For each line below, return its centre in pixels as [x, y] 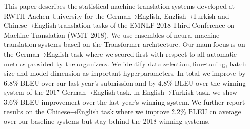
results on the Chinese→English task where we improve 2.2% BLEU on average [123, 111]
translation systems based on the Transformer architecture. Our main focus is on [125, 44]
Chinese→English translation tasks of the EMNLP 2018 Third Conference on [119, 25]
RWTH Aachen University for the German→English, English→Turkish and [116, 15]
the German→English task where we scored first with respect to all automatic [121, 54]
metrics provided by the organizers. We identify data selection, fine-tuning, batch [125, 63]
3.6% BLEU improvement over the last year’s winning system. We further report [125, 101]
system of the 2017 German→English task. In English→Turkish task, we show [121, 92]
